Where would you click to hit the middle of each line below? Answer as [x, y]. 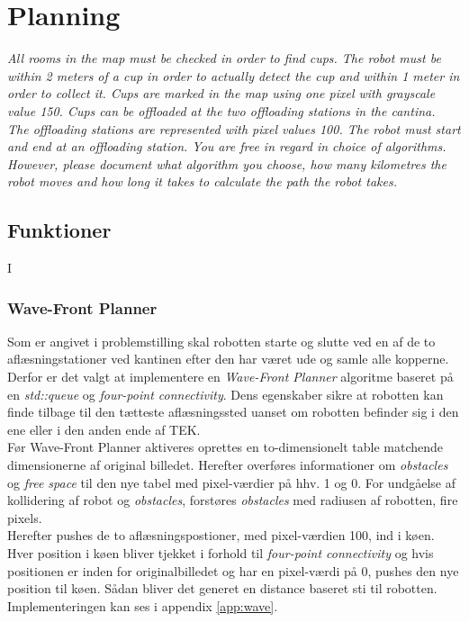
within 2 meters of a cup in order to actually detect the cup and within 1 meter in [234, 75]
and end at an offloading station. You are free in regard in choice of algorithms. [227, 146]
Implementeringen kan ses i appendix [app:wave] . [143, 605]
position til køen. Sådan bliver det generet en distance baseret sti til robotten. [222, 588]
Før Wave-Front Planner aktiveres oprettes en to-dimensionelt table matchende [225, 447]
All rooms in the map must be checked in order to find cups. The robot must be [224, 58]
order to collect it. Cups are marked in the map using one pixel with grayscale [221, 93]
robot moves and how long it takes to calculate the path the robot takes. [202, 181]
